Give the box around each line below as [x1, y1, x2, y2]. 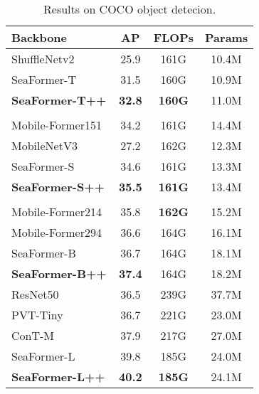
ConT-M [11, 327, 55, 344]
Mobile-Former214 [11, 203, 102, 220]
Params [205, 29, 248, 46]
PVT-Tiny [11, 307, 63, 323]
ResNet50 [11, 286, 59, 302]
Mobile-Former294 [11, 224, 102, 240]
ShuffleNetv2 [11, 50, 75, 67]
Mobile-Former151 [11, 117, 102, 133]
